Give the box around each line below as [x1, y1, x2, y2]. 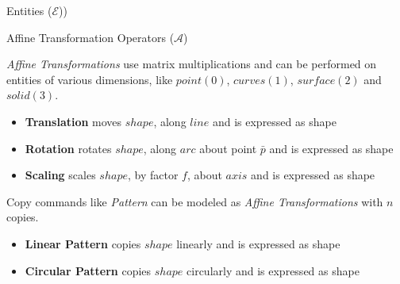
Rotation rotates [25, 140, 112, 156]
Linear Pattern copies [25, 235, 141, 251]
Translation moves [25, 113, 122, 129]
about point [199, 140, 257, 156]
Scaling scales [25, 167, 96, 183]
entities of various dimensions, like [6, 71, 173, 87]
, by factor [127, 167, 179, 183]
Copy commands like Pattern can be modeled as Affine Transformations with [6, 193, 383, 209]
